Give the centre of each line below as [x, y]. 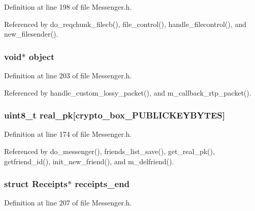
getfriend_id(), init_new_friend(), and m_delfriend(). [89, 161]
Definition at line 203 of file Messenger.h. [68, 75]
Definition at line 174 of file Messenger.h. [68, 134]
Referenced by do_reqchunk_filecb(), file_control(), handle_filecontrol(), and [125, 24]
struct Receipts [36, 184]
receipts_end [102, 184]
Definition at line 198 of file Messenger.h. [68, 7]
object [42, 56]
